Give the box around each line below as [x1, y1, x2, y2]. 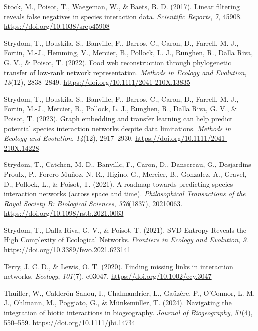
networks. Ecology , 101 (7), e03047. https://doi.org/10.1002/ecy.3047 [4, 271, 212, 281]
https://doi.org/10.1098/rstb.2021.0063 [4, 208, 124, 218]
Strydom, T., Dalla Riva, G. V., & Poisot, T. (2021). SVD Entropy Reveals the [4, 224, 247, 235]
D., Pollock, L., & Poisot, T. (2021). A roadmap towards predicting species [4, 178, 233, 189]
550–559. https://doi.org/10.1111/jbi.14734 [4, 317, 135, 327]
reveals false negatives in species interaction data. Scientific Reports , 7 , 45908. [4, 11, 242, 21]
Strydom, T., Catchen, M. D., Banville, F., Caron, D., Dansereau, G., [4, 159, 217, 169]
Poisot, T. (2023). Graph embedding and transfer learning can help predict [4, 113, 233, 123]
